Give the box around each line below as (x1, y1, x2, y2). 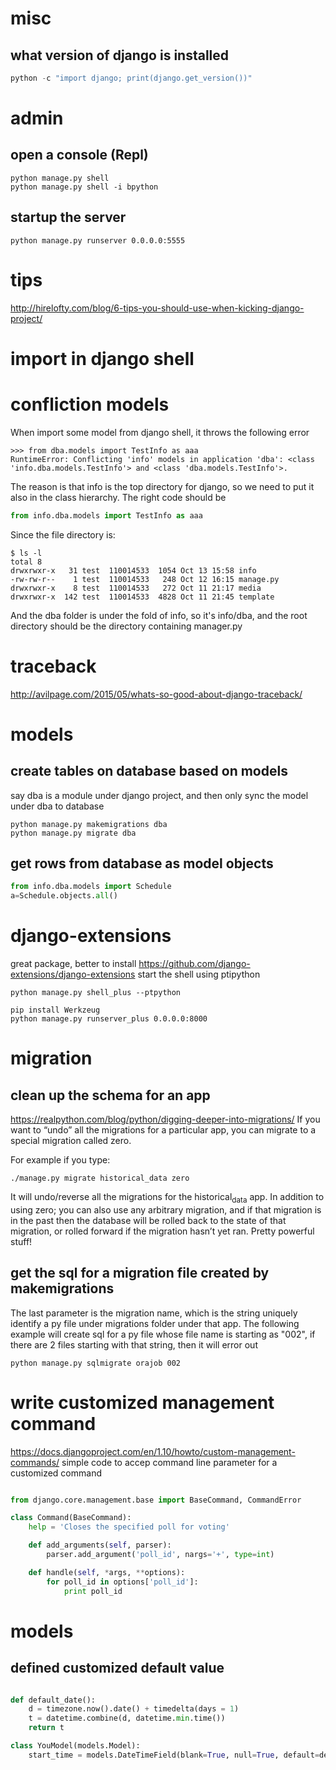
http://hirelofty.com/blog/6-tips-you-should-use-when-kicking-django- (10, 302, 305, 314)
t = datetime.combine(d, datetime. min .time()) (28, 1713, 226, 1724)
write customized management (10, 1391, 275, 1414)
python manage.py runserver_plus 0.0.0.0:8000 (10, 1014, 208, 1024)
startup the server (10, 209, 127, 226)
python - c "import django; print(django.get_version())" (10, 73, 253, 83)
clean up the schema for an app (10, 1087, 211, 1104)
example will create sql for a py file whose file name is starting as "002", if (10, 1328, 316, 1340)
